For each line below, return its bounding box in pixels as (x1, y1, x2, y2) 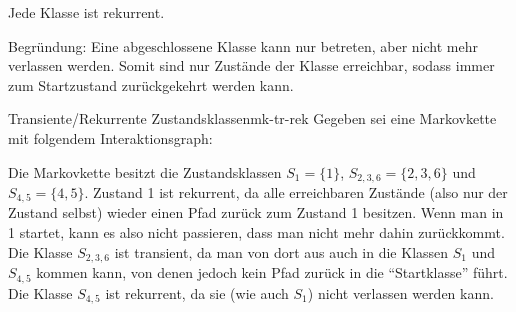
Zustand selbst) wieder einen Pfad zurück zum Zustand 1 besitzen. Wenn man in (8, 202, 504, 223)
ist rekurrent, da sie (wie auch (105, 282, 289, 303)
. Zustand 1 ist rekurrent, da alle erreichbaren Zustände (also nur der (84, 182, 508, 203)
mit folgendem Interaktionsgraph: (8, 127, 213, 148)
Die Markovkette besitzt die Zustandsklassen (8, 161, 282, 182)
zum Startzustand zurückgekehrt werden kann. (8, 74, 294, 95)
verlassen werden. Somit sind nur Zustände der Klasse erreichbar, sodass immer (8, 55, 495, 76)
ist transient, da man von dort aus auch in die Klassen (114, 241, 449, 262)
